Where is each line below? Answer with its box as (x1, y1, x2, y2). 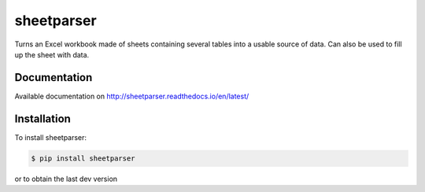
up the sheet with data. (14, 50, 90, 59)
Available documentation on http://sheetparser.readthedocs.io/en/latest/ (14, 91, 249, 101)
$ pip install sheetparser (31, 153, 135, 163)
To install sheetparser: (14, 132, 87, 142)
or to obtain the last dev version (14, 174, 118, 183)
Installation (14, 112, 71, 125)
